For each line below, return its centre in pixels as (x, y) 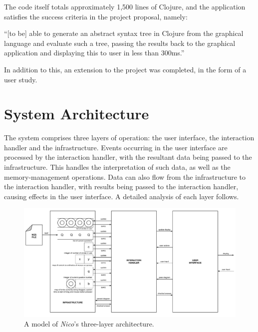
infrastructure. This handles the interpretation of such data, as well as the (117, 167)
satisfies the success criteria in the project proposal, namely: (96, 16)
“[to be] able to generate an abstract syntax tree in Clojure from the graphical (124, 33)
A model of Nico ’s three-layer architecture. (89, 324)
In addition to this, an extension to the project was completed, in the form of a (125, 69)
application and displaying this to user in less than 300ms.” (94, 53)
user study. (21, 79)
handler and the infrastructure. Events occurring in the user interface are (116, 147)
